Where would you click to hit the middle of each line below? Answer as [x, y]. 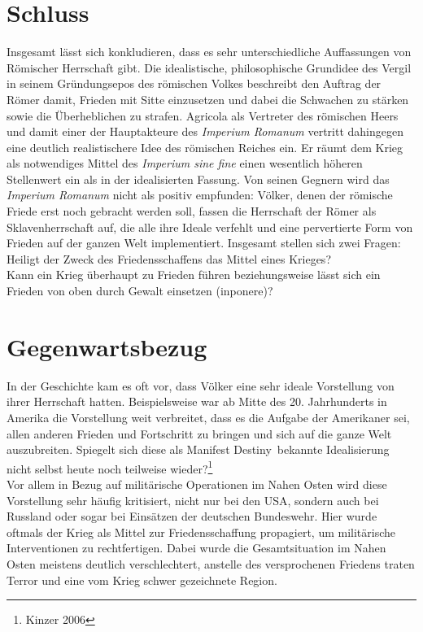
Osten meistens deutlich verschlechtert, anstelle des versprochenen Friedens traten [211, 563]
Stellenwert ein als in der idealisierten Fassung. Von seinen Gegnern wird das [198, 179]
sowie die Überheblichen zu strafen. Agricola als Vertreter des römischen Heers [203, 115]
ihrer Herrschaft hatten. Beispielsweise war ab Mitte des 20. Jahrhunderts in [197, 401]
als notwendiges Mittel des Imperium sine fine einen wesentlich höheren [185, 163]
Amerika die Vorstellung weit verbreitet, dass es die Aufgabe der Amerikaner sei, [208, 417]
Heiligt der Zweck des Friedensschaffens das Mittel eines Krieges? [169, 258]
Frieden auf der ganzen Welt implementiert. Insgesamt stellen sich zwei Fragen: [204, 243]
